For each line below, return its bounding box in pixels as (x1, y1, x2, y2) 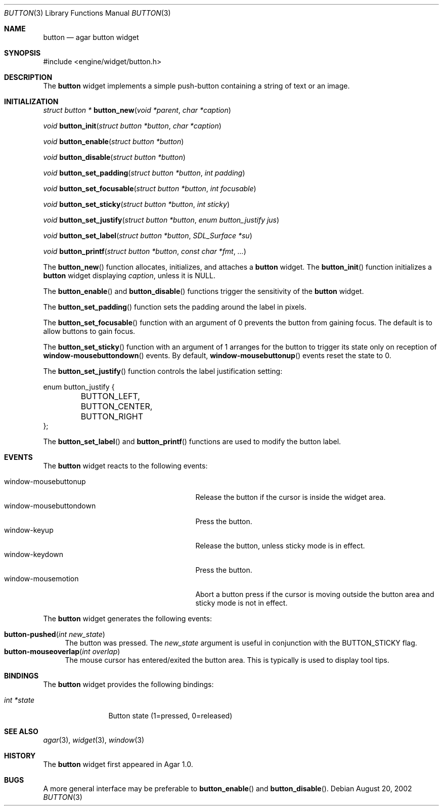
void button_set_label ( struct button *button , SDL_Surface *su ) (43, 231, 252, 240)
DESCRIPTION (4, 73, 53, 81)
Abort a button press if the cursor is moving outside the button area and (195, 590, 434, 599)
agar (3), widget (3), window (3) (43, 736, 145, 744)
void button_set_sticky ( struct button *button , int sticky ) (43, 200, 230, 208)
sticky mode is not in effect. (195, 599, 288, 607)
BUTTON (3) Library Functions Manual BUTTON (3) (4, 9, 171, 17)
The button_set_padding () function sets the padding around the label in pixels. (43, 303, 306, 311)
